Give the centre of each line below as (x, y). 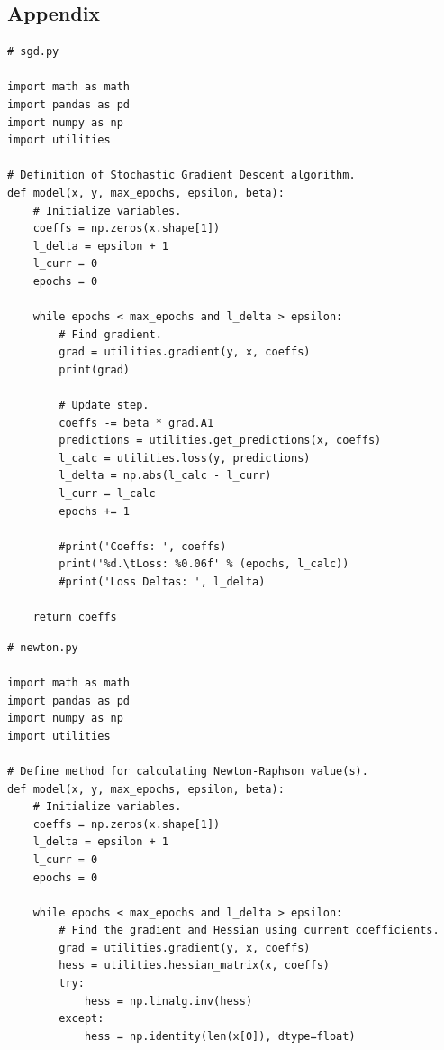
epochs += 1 (95, 511)
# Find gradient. (110, 334)
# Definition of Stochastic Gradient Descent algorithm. (181, 175)
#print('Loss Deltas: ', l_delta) (162, 582)
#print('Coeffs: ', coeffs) (143, 546)
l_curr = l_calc (107, 494)
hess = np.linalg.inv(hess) (168, 1001)
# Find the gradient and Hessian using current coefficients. (249, 930)
